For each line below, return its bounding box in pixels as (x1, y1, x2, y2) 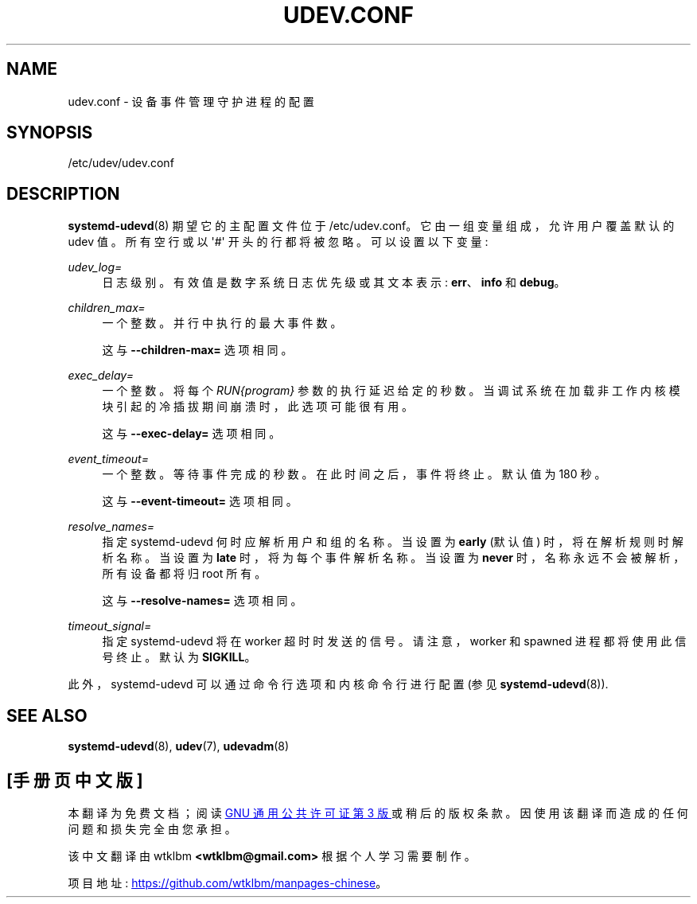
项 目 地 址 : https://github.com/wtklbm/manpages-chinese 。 (68, 875, 387, 890)
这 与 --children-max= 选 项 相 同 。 (102, 343, 293, 357)
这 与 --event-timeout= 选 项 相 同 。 (102, 494, 298, 509)
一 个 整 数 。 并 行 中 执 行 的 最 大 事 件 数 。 (102, 316, 342, 330)
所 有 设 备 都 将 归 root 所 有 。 (102, 567, 267, 581)
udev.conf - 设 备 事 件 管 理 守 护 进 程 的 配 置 (68, 94, 314, 108)
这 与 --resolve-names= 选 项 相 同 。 (102, 594, 302, 608)
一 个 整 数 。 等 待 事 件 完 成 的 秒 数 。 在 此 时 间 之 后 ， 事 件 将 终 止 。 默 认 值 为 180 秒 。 (102, 467, 606, 481)
